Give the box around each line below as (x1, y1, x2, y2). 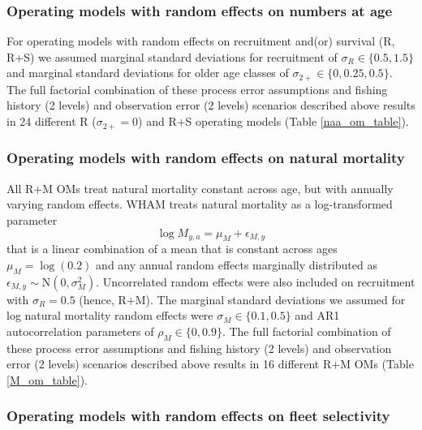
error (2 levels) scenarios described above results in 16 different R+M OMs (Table (6, 355, 414, 372)
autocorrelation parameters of (6, 322, 154, 339)
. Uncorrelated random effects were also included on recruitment (96, 273, 416, 290)
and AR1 (295, 307, 340, 324)
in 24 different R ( (6, 113, 97, 130)
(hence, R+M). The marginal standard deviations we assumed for (79, 290, 406, 307)
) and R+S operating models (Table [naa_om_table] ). (138, 113, 409, 130)
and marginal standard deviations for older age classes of (6, 64, 289, 81)
